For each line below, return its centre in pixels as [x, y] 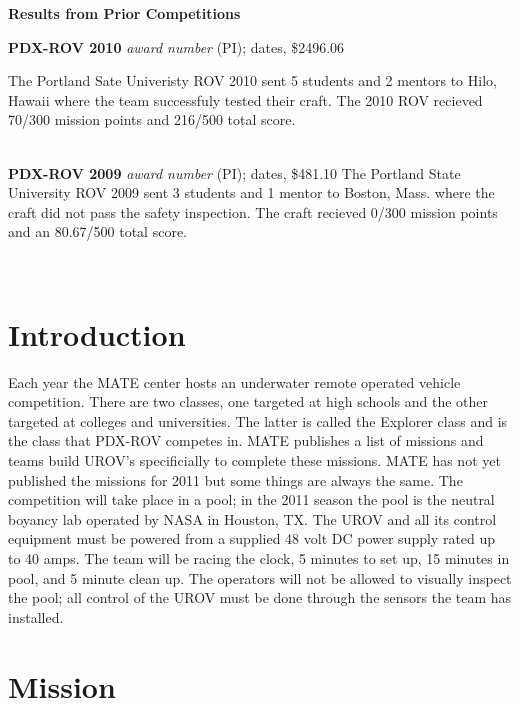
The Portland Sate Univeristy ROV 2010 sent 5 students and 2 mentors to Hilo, [252, 80]
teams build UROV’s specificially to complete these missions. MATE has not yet [254, 460]
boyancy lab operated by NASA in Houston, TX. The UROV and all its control [252, 518]
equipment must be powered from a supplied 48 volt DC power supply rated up [252, 538]
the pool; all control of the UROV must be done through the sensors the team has [260, 597]
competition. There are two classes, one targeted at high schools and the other [248, 401]
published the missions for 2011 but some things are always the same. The [235, 479]
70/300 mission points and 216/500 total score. [152, 119]
